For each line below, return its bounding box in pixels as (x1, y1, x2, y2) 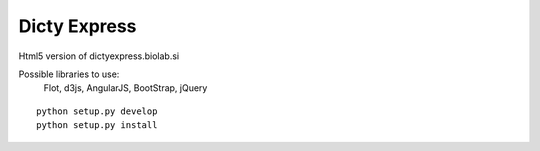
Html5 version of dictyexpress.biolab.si (18, 50, 180, 62)
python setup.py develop (36, 105, 158, 117)
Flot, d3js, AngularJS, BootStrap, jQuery (43, 82, 208, 94)
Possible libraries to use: (18, 68, 120, 80)
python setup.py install (36, 120, 158, 131)
